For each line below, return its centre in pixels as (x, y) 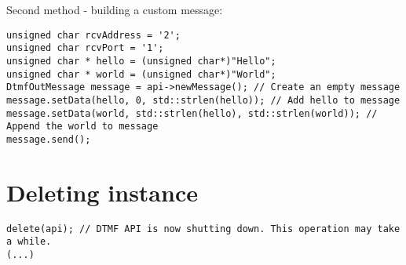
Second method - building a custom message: (115, 9)
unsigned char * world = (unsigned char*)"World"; (141, 74)
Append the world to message (82, 127)
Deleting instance (102, 192)
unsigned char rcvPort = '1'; (85, 48)
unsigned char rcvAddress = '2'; (93, 35)
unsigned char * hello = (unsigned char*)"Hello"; (141, 61)
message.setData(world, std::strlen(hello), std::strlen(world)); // (192, 113)
